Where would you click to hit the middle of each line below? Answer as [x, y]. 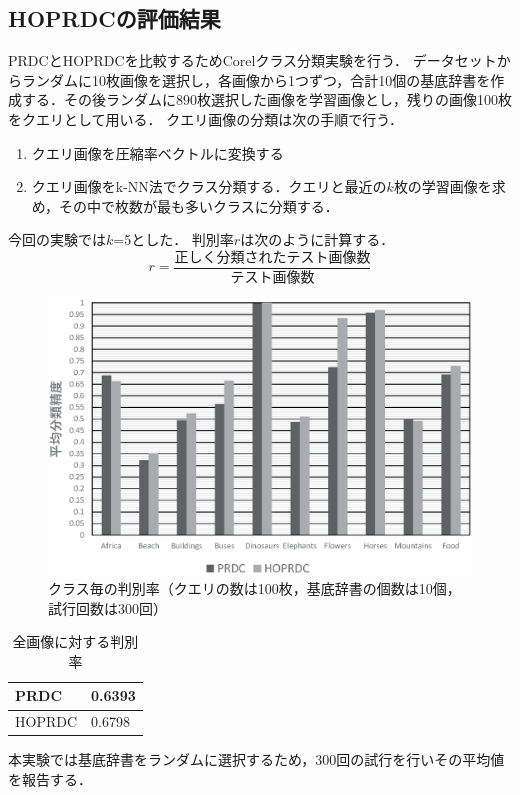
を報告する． [50, 778]
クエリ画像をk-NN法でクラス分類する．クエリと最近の [209, 186]
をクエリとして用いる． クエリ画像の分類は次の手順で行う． [206, 118]
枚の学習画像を [442, 186]
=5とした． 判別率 [173, 239]
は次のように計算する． [317, 239]
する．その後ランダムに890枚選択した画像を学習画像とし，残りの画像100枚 [266, 99]
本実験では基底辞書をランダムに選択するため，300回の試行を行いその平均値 [256, 759]
